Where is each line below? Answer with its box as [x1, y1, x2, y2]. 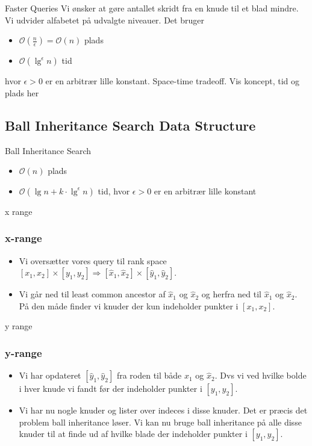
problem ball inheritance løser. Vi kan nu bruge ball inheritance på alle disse [19, 415, 302, 428]
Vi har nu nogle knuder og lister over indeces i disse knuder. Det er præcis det [19, 404, 308, 417]
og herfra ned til [201, 288, 261, 300]
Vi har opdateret [19, 369, 81, 382]
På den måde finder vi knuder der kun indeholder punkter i [19, 299, 239, 312]
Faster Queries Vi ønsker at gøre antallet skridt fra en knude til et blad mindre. [5, 2, 299, 14]
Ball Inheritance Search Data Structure [5, 116, 256, 134]
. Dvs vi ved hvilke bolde [214, 369, 307, 382]
